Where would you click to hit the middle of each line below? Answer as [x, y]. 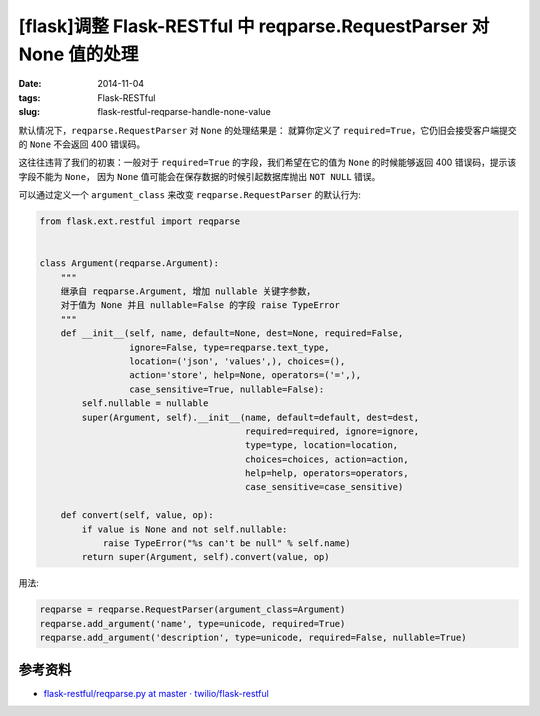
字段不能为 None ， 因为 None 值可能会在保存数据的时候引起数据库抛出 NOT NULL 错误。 [199, 176]
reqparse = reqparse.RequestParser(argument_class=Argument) [192, 609]
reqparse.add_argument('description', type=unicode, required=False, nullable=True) [253, 638]
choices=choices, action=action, [327, 459]
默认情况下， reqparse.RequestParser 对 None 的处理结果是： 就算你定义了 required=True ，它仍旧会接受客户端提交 [267, 130]
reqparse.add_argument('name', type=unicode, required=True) [192, 623]
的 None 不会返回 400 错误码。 [82, 144]
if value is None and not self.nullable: [184, 529]
